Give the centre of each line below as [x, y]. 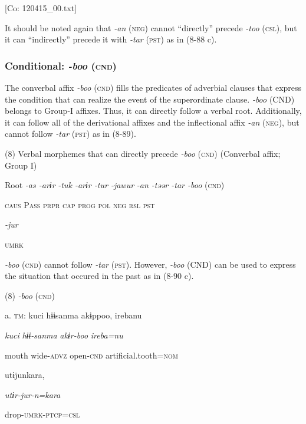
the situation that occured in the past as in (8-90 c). [99, 276]
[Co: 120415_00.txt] [41, 8]
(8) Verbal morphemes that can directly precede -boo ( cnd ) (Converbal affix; [143, 153]
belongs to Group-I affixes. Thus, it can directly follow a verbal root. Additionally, [153, 111]
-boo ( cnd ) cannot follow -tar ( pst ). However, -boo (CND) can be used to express [150, 264]
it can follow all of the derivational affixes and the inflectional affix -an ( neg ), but [152, 122]
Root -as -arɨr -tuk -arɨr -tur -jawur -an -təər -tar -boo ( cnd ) [115, 185]
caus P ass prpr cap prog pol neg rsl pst [80, 204]
